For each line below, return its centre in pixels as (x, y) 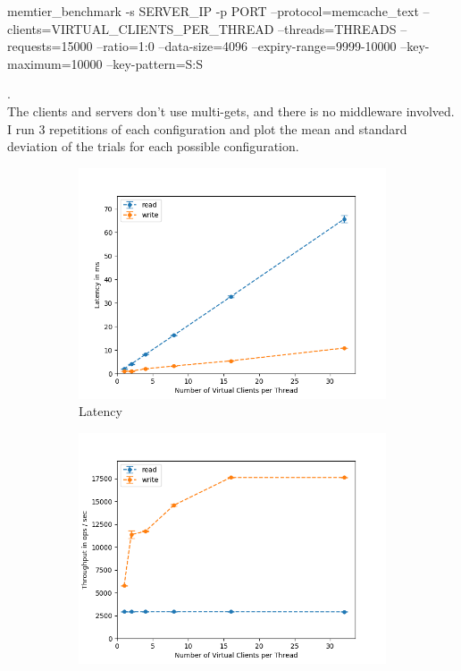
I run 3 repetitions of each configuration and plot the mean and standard (207, 128)
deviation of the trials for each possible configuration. (153, 146)
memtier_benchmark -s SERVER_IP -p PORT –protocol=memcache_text (213, 11)
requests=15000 (50, 46)
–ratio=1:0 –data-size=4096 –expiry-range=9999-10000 (247, 46)
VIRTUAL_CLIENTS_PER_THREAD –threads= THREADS (224, 28)
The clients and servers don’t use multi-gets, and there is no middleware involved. (231, 110)
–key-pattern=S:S (155, 63)
